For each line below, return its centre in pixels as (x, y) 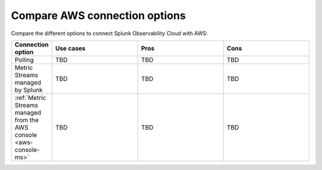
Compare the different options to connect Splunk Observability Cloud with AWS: (109, 33)
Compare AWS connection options (98, 15)
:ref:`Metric (30, 97)
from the (27, 120)
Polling (24, 59)
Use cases (70, 48)
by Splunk (29, 90)
